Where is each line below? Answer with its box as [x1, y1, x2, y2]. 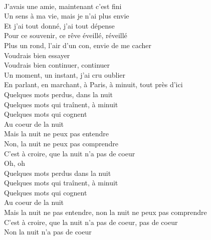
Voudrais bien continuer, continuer [4, 60, 110, 70]
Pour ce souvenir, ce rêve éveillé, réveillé [4, 30, 127, 41]
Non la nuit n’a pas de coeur [4, 226, 92, 237]
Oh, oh [4, 158, 26, 168]
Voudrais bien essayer [4, 50, 70, 60]
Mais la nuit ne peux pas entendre [4, 128, 109, 139]
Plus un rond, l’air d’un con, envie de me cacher [4, 40, 152, 50]
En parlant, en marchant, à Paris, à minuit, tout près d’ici [4, 79, 183, 90]
